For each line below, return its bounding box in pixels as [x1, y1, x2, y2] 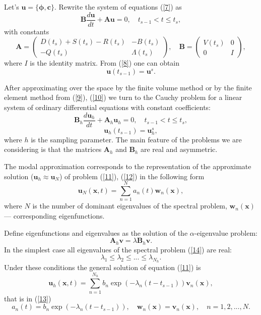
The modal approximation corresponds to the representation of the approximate [4, 161, 251, 172]
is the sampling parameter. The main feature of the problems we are [31, 134, 242, 144]
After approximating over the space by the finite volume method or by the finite [4, 82, 252, 92]
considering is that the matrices [4, 144, 102, 154]
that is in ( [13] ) [4, 293, 51, 303]
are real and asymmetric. [140, 144, 218, 154]
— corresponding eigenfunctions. [4, 210, 105, 221]
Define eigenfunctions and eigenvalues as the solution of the [4, 227, 188, 238]
